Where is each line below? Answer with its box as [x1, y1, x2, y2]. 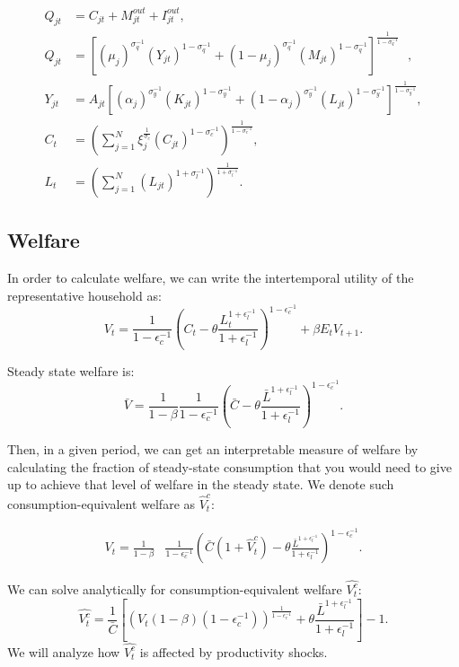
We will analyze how [7, 642, 120, 661]
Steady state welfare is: [7, 361, 135, 380]
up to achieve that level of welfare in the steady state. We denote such [7, 475, 394, 494]
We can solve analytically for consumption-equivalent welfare [7, 579, 342, 598]
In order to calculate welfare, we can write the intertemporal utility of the [7, 268, 414, 287]
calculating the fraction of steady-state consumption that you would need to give [7, 457, 452, 476]
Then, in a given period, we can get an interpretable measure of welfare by [7, 440, 419, 459]
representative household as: [7, 285, 162, 304]
